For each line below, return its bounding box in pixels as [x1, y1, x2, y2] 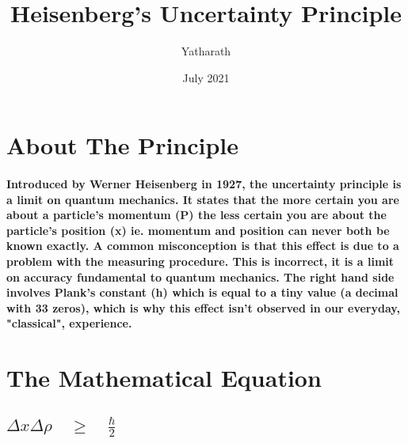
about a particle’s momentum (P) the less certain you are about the [6, 206, 387, 223]
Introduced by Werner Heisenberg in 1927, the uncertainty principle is [6, 176, 402, 192]
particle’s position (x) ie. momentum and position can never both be [6, 221, 390, 238]
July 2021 [182, 69, 230, 85]
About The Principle [6, 129, 239, 161]
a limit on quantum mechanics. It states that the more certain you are [6, 191, 399, 207]
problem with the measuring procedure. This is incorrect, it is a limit [6, 253, 395, 270]
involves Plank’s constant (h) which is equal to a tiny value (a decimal [6, 284, 398, 301]
